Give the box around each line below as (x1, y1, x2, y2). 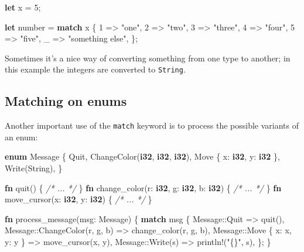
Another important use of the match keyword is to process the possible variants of (5, 119, 299, 132)
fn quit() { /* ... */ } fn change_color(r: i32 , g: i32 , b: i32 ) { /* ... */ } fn (5, 181, 282, 194)
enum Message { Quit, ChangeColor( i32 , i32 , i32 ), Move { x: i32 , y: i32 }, (5, 150, 280, 163)
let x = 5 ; (5, 1, 41, 13)
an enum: (5, 130, 38, 143)
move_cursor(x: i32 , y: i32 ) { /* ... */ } (5, 193, 152, 205)
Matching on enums (5, 92, 127, 110)
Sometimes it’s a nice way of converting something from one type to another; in (5, 51, 291, 64)
